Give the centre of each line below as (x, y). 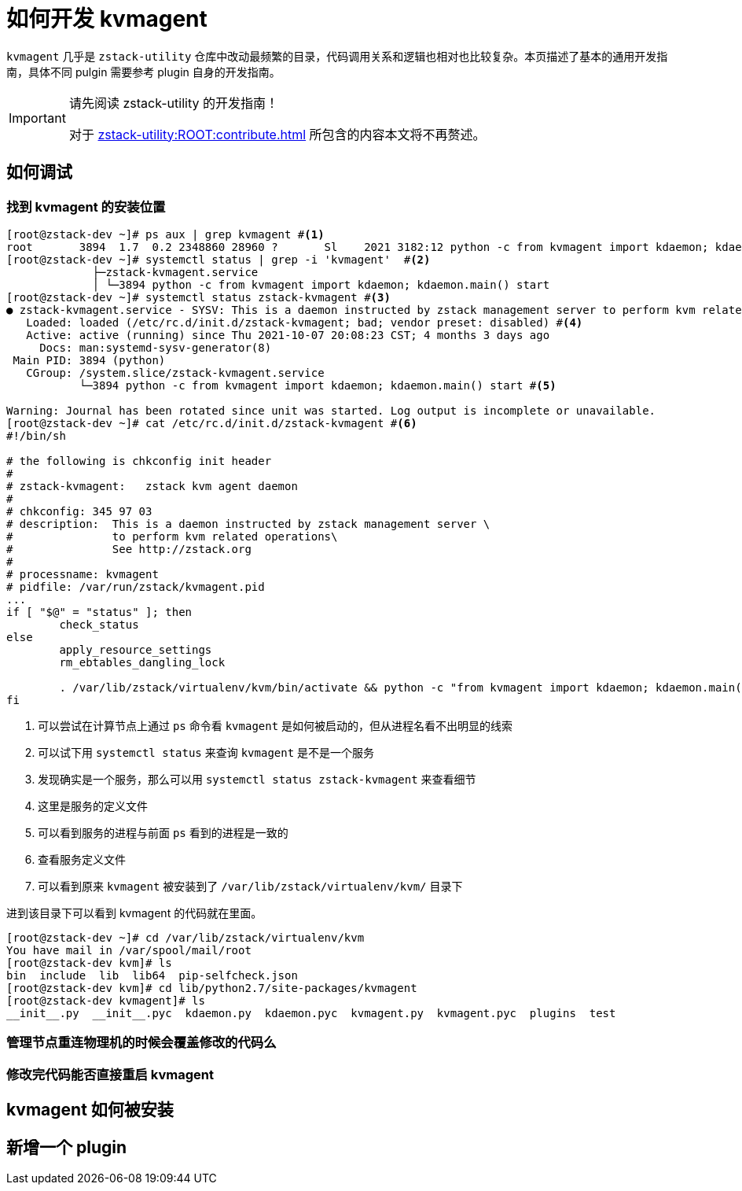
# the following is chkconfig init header (139, 461)
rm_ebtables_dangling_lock (142, 662)
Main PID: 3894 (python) (89, 360)
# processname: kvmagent (83, 574)
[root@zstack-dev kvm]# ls (89, 962)
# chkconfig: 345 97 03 (79, 511)
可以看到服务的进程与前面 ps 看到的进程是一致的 (163, 832)
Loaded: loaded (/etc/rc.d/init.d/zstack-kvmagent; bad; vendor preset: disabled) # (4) (305, 322)
